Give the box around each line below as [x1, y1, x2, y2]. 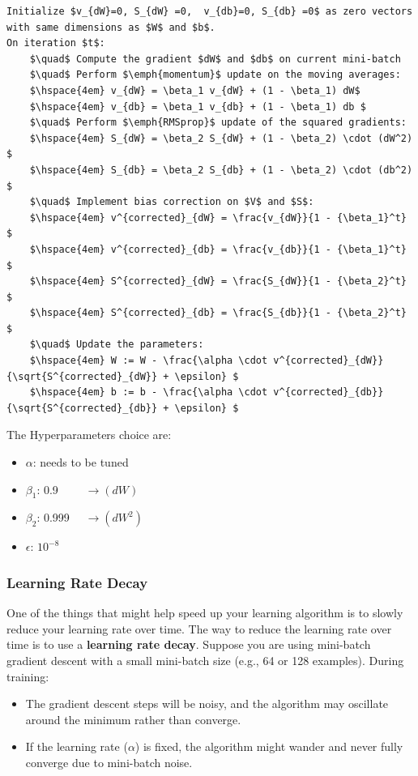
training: [6, 667, 49, 684]
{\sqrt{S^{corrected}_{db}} [6, 402, 158, 414]
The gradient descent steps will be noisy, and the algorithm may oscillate [25, 695, 389, 712]
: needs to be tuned [32, 454, 129, 471]
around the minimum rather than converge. [25, 710, 241, 727]
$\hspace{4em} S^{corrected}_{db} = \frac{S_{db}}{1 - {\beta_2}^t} [29, 307, 407, 319]
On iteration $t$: [6, 37, 105, 49]
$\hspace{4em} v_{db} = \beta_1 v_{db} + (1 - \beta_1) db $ [29, 100, 366, 113]
